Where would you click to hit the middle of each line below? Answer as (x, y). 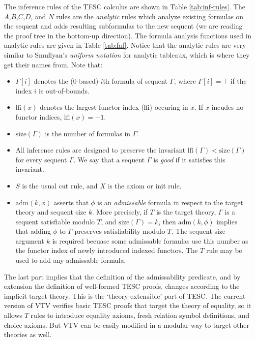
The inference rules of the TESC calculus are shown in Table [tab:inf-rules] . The (125, 6)
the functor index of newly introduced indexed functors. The (107, 250)
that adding (33, 231)
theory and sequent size (51, 212)
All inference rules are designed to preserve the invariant (100, 150)
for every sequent (41, 159)
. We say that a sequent (109, 159)
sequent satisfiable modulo (55, 221)
